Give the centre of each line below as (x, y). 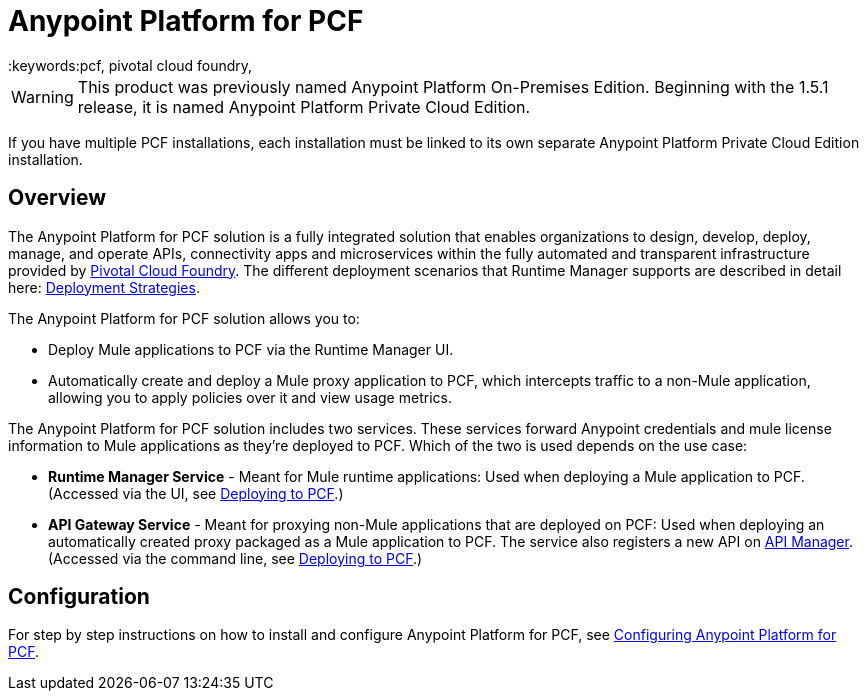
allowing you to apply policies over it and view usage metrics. (250, 397)
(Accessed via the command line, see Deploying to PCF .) (235, 558)
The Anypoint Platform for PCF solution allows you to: (184, 318)
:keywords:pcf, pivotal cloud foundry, (130, 65)
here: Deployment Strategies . (104, 287)
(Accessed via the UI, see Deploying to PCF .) (196, 493)
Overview (57, 198)
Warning (42, 96)
